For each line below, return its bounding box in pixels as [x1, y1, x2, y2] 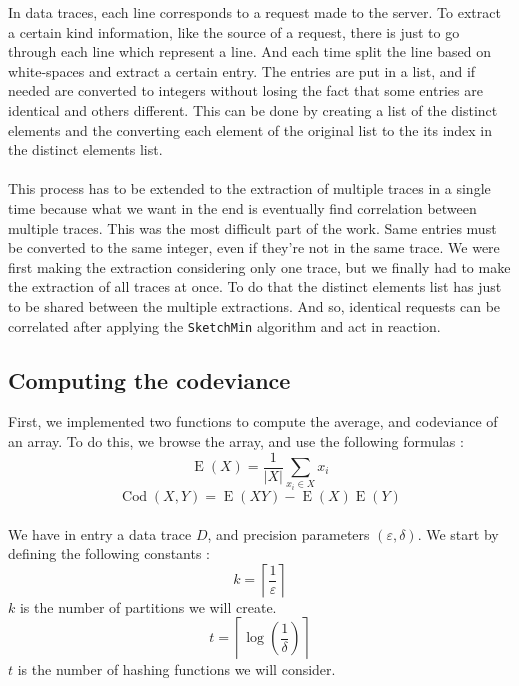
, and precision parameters [207, 523, 370, 544]
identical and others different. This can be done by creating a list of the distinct [8, 99, 498, 120]
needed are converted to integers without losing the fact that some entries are [8, 80, 483, 101]
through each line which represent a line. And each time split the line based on [8, 41, 491, 62]
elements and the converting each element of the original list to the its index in [8, 119, 493, 140]
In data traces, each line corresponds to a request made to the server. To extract [8, 2, 501, 22]
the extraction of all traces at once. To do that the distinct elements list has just [8, 276, 502, 297]
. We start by [417, 523, 499, 544]
